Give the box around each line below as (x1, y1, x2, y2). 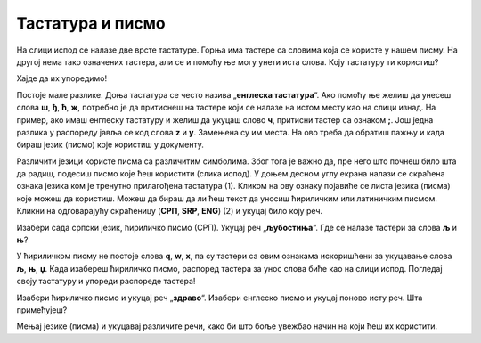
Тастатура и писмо (16, 13, 166, 33)
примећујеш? (16, 304, 68, 315)
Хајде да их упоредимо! (16, 73, 108, 84)
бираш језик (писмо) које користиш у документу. (16, 139, 204, 151)
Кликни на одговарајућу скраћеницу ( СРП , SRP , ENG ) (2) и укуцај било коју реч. (16, 206, 323, 216)
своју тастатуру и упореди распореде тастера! (16, 276, 196, 287)
